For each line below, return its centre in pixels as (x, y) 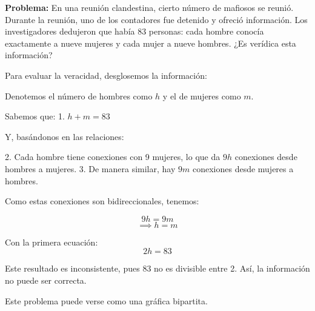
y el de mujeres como (202, 95)
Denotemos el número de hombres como (79, 95)
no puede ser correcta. (46, 280)
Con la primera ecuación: (51, 242)
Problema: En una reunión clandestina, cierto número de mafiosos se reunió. (149, 7)
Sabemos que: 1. (35, 116)
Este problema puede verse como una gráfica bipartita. (106, 300)
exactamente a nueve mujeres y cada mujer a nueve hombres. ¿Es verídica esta (151, 43)
